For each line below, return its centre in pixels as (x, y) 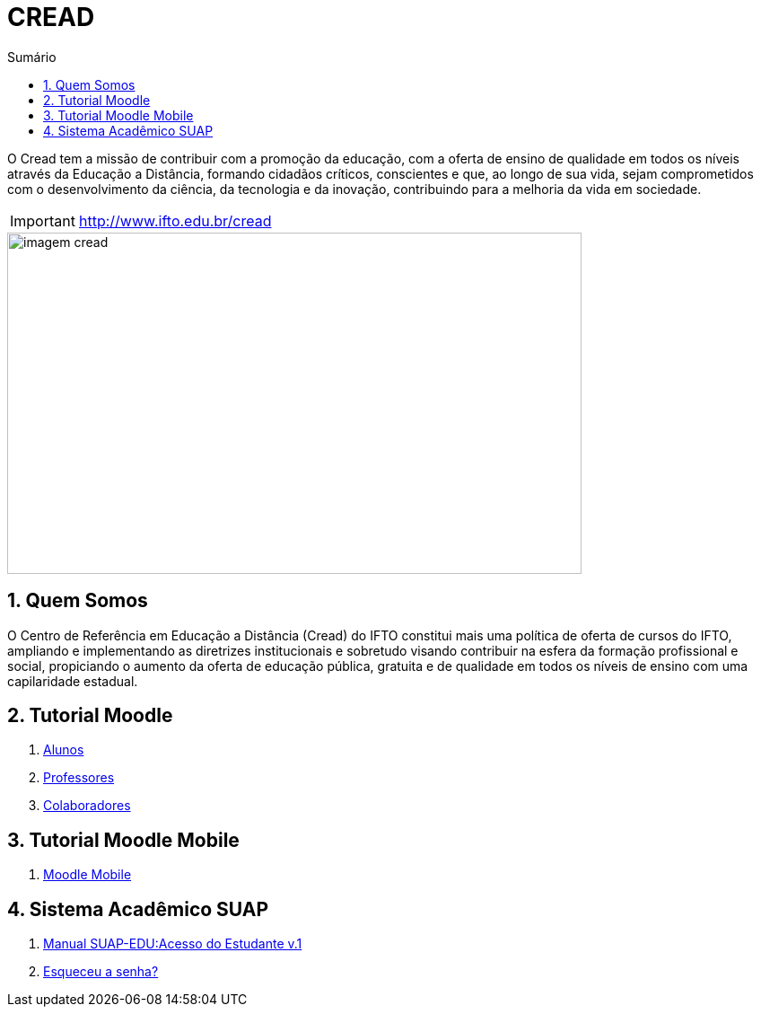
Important (43, 220)
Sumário (32, 57)
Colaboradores (87, 806)
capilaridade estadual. (73, 681)
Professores (79, 778)
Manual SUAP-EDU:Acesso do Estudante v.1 (173, 944)
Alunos (64, 750)
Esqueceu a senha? (101, 972)
